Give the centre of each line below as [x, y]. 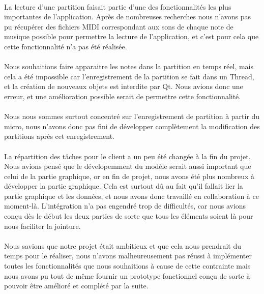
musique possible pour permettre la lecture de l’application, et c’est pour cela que [131, 36]
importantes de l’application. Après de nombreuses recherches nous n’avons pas [127, 17]
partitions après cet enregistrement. [59, 136]
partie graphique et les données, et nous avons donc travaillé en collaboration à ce [131, 196]
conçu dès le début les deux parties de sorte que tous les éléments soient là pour [129, 216]
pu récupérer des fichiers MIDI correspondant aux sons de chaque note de [119, 26]
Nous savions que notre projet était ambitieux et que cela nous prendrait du [123, 245]
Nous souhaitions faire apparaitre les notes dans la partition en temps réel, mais [129, 66]
